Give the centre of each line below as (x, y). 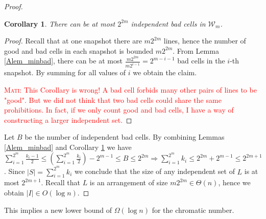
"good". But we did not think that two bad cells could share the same (113, 100)
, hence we (234, 182)
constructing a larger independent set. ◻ (68, 119)
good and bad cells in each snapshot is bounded (79, 50)
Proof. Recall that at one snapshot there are (73, 41)
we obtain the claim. (165, 72)
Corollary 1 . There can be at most (60, 23)
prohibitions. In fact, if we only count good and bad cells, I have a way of (119, 110)
